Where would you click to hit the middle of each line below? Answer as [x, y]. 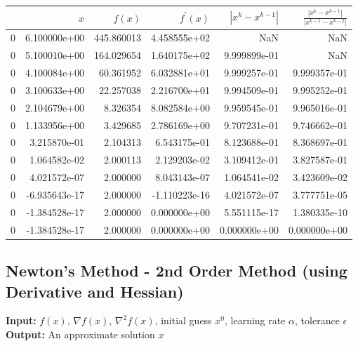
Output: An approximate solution [80, 334]
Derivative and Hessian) [95, 291]
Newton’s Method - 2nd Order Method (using [177, 271]
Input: [21, 320]
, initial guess [183, 320]
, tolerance [317, 320]
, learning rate [255, 320]
